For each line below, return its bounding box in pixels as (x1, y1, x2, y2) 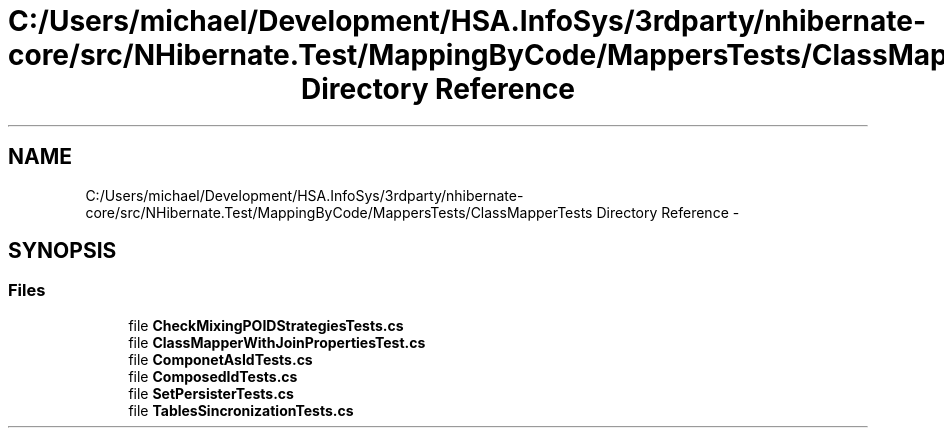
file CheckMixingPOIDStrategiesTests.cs (128, 316, 404, 334)
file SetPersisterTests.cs (128, 384, 294, 402)
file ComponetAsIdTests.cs (128, 350, 313, 368)
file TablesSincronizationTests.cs (128, 401, 354, 419)
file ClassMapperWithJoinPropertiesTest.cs (128, 333, 426, 351)
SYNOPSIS (8, 238, 117, 264)
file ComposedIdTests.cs (128, 367, 298, 385)
